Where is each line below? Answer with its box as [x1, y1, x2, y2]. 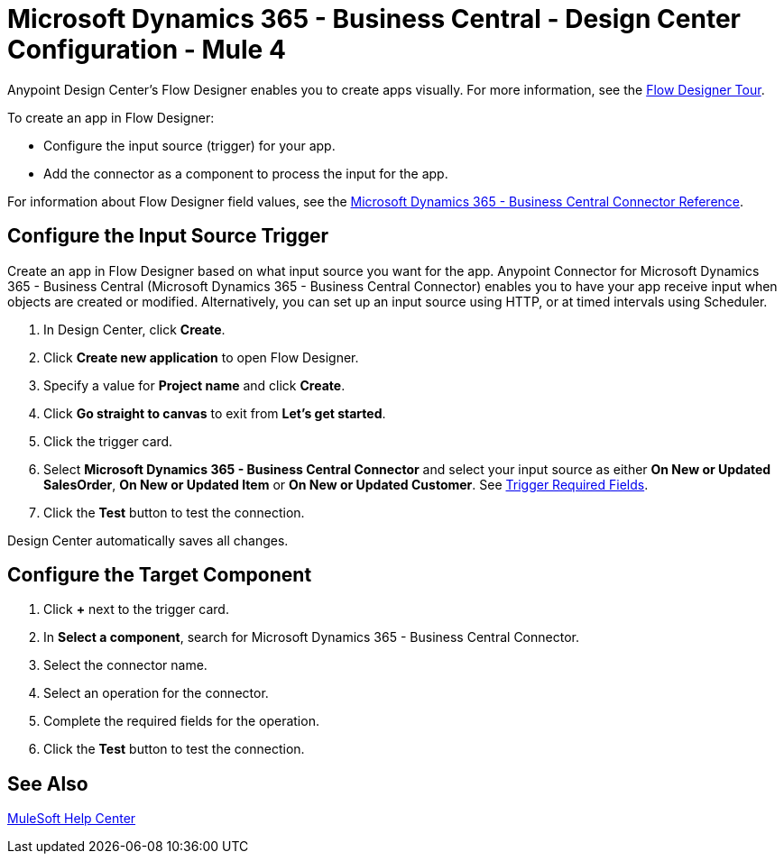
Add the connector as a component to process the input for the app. [43, 165, 448, 181]
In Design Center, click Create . [43, 321, 226, 337]
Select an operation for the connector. [43, 685, 269, 701]
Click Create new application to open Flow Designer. [43, 349, 359, 365]
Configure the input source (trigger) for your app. [43, 137, 336, 153]
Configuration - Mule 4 [7, 34, 286, 65]
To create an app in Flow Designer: [7, 109, 215, 125]
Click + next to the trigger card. [43, 601, 229, 618]
